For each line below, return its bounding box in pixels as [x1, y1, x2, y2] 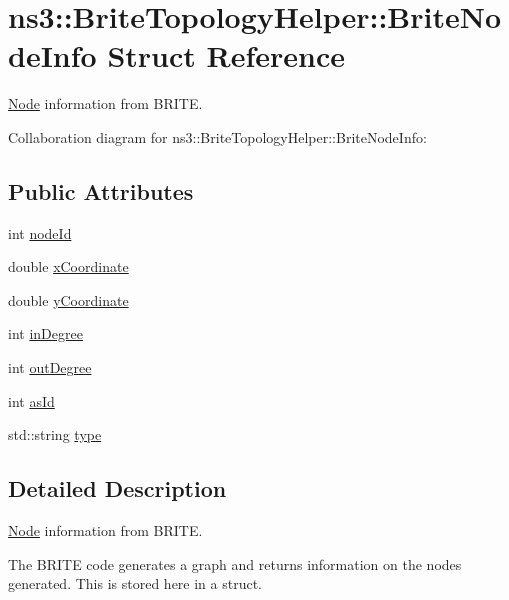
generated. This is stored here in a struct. [8, 573, 263, 594]
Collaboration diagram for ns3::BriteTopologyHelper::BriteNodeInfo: [8, 126, 427, 147]
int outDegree [8, 357, 92, 378]
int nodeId [8, 222, 72, 243]
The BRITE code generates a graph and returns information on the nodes [8, 553, 462, 574]
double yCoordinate [8, 289, 129, 310]
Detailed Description [8, 473, 227, 504]
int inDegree [8, 323, 83, 344]
